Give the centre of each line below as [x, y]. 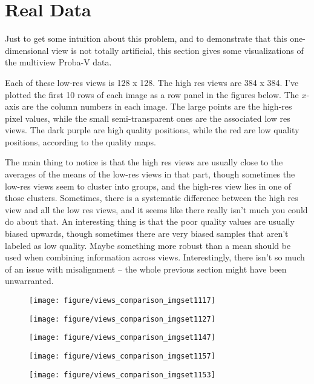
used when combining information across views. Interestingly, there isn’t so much [155, 257]
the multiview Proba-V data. [58, 62]
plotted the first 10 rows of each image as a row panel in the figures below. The [152, 94]
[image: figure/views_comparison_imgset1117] [122, 300]
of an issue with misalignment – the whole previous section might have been [146, 269]
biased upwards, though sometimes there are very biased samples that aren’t [147, 233]
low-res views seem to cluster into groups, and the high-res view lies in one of [148, 186]
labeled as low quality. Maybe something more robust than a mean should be [148, 245]
